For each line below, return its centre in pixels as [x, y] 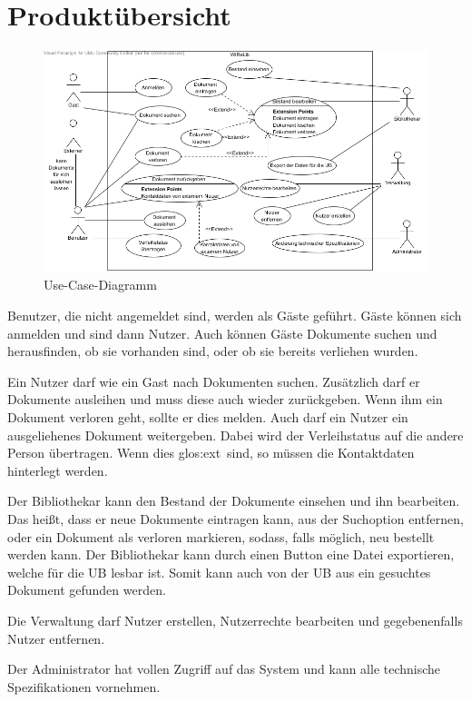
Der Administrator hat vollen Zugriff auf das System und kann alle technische [224, 669]
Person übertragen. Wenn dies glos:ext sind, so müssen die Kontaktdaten [211, 453]
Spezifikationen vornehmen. [84, 686]
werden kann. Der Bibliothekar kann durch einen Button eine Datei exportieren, [231, 554]
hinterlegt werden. [58, 470]
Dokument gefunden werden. [87, 590]
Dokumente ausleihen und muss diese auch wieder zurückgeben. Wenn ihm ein [225, 399]
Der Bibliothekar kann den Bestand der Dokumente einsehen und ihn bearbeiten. [234, 501]
